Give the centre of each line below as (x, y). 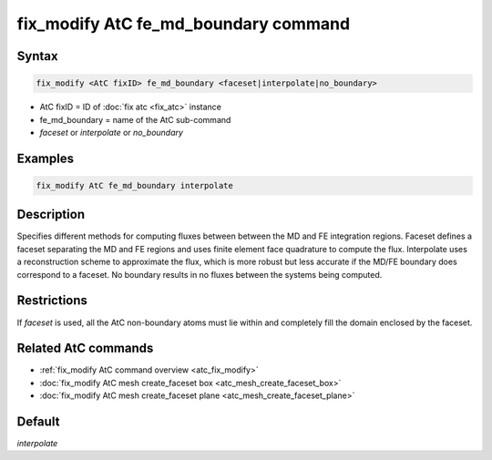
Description (51, 215)
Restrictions (52, 301)
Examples (46, 158)
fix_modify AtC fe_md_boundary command (184, 24)
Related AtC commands (85, 348)
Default (38, 422)
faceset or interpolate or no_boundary (112, 132)
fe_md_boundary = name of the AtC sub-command (135, 119)
